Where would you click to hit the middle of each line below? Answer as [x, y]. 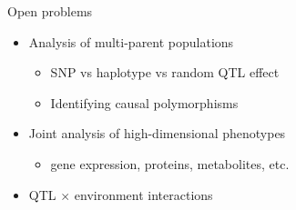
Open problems [50, 11]
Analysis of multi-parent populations [131, 41]
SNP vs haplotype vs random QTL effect [165, 72]
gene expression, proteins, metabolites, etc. [170, 163]
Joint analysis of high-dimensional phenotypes [157, 133]
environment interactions [143, 194]
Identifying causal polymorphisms [144, 102]
